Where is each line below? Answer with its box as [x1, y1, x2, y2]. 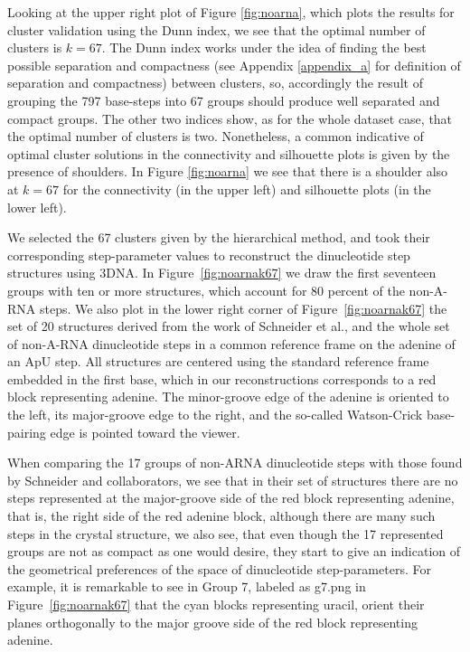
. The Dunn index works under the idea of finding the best [101, 38, 427, 57]
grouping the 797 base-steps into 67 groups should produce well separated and [7, 90, 440, 109]
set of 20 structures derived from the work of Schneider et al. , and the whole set [7, 317, 450, 335]
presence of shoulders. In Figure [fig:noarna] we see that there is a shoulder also [7, 162, 448, 181]
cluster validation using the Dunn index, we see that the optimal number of [7, 20, 426, 39]
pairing [7, 422, 46, 441]
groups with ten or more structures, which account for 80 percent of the [7, 280, 405, 299]
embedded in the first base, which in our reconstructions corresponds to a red [7, 369, 437, 388]
